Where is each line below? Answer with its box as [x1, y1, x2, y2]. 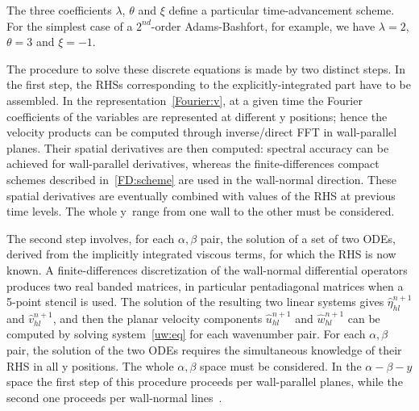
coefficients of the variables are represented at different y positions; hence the [6, 107, 388, 124]
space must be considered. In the [200, 357, 362, 374]
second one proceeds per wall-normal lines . [6, 388, 222, 405]
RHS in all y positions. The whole [6, 357, 174, 374]
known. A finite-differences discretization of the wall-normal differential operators [6, 261, 408, 278]
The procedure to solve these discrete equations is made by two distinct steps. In [6, 60, 405, 77]
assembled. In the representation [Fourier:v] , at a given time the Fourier [6, 91, 363, 108]
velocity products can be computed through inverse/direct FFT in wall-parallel [6, 124, 397, 140]
